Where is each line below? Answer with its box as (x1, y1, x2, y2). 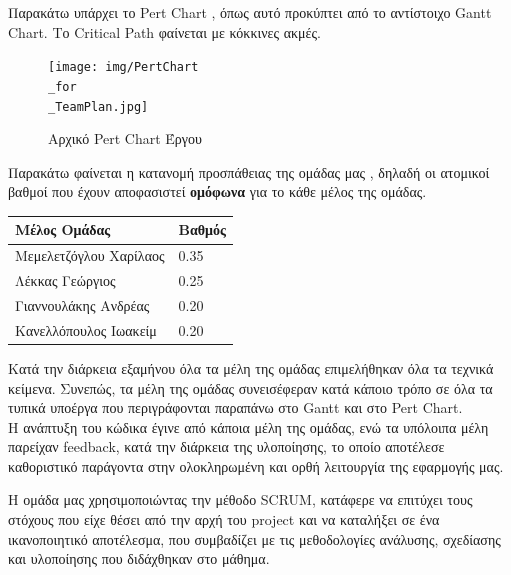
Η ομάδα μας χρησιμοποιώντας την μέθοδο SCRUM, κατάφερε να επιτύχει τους (8, 489, 473, 510)
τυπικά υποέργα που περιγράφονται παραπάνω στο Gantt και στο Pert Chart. (8, 397, 463, 418)
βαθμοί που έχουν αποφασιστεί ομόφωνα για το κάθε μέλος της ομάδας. (8, 181, 427, 202)
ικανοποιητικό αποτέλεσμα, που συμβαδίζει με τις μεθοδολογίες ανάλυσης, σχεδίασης (8, 528, 501, 549)
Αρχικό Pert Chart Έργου (48, 128, 202, 149)
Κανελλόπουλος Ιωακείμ (15, 319, 157, 340)
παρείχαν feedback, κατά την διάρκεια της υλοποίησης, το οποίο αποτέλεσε (8, 436, 445, 457)
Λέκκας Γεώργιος (15, 270, 116, 291)
